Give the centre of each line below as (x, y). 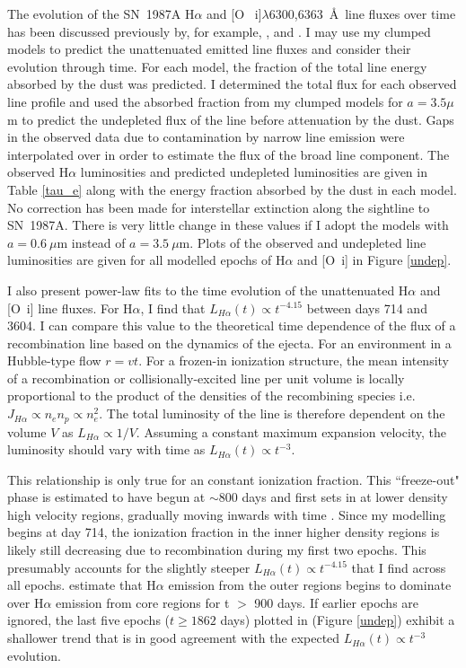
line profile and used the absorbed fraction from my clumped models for (205, 101)
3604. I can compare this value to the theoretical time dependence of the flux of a (232, 325)
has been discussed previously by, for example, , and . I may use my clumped (219, 31)
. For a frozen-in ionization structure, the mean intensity (294, 360)
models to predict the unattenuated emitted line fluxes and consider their (209, 49)
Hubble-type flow (54, 360)
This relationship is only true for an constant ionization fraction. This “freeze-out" (233, 479)
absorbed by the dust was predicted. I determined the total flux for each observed (232, 84)
